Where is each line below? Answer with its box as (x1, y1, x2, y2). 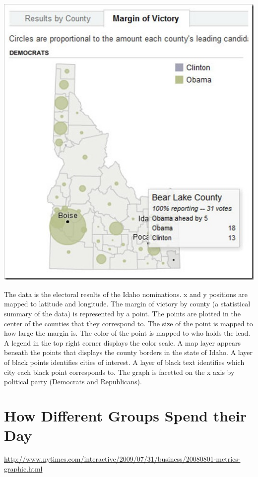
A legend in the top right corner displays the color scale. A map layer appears (4, 337, 241, 348)
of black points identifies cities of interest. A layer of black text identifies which (4, 357, 245, 367)
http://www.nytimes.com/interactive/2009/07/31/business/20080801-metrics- (4, 454, 241, 464)
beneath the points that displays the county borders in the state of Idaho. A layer (4, 347, 253, 358)
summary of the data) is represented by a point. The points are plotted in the (4, 308, 241, 319)
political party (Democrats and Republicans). (4, 376, 142, 387)
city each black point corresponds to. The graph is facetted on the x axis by (4, 366, 235, 377)
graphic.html (4, 463, 43, 474)
